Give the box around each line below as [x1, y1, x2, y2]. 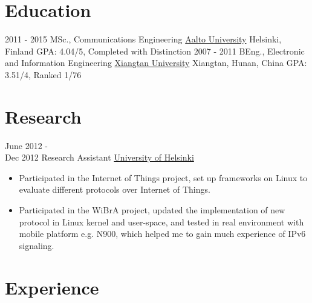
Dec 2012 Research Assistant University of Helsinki [5, 151, 194, 164]
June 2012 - [5, 139, 48, 151]
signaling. [19, 239, 54, 251]
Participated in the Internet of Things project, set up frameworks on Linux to [19, 171, 308, 184]
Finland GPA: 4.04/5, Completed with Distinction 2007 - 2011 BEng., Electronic [5, 44, 305, 57]
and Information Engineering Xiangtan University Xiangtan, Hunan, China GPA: [5, 56, 307, 69]
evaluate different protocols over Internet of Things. [19, 183, 210, 196]
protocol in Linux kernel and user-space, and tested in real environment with [19, 215, 304, 228]
